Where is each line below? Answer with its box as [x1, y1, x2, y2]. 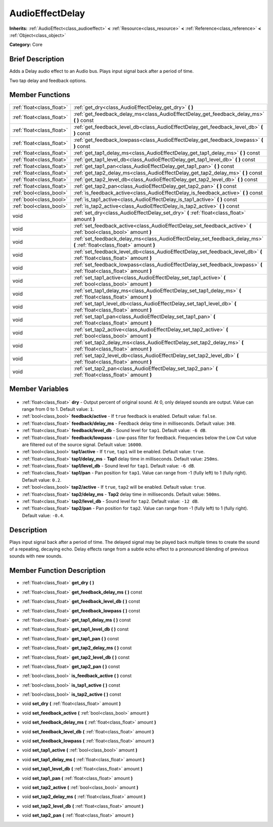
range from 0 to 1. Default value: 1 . [22, 406, 95, 412]
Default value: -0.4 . [22, 512, 64, 519]
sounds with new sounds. [9, 553, 63, 559]
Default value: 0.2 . [22, 477, 62, 483]
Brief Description [9, 55, 64, 63]
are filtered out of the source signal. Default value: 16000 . [22, 441, 143, 448]
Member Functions [9, 91, 70, 99]
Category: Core [9, 42, 43, 48]
